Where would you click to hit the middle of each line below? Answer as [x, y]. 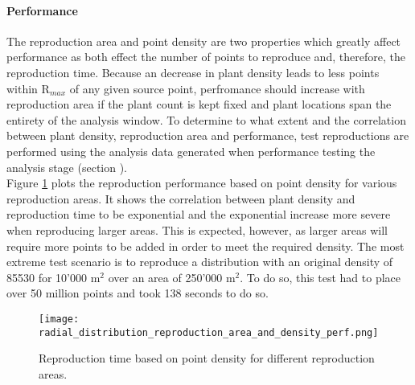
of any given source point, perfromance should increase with [217, 88]
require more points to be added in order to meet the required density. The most [205, 246]
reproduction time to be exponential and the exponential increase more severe [199, 214]
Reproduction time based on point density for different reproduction [207, 358]
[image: [59, 319]
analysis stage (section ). [67, 167]
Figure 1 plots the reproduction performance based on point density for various [202, 183]
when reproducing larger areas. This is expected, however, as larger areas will [197, 229]
